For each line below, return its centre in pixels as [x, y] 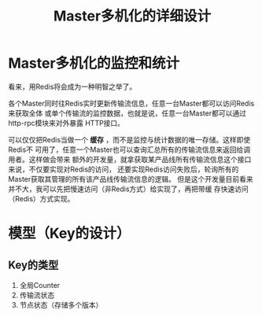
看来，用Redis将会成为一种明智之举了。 [72, 87]
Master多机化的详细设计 [132, 16]
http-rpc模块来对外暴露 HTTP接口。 [66, 123]
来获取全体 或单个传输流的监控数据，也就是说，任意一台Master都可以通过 [127, 113]
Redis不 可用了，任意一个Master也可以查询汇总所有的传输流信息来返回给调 [129, 149]
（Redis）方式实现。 [41, 198]
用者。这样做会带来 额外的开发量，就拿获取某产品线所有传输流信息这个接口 [130, 159]
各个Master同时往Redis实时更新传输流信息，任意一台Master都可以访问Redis [131, 103]
